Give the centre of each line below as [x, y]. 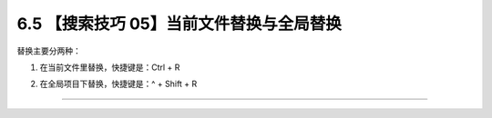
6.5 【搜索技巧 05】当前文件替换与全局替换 [179, 24]
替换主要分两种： [49, 51]
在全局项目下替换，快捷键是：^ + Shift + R [118, 84]
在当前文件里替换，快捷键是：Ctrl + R [110, 67]
